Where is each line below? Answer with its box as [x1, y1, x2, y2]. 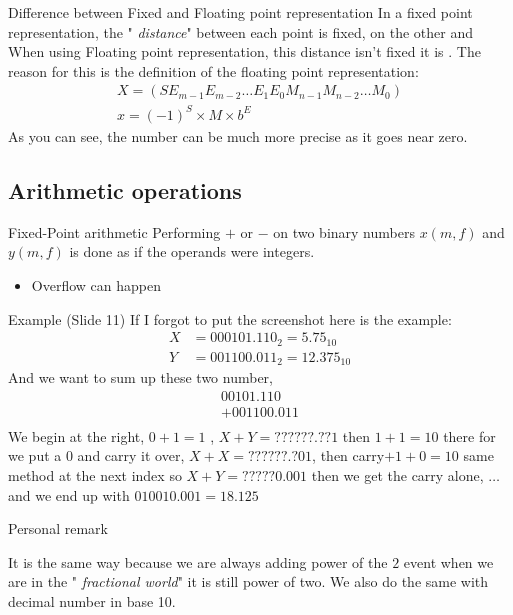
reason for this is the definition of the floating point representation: [8, 60, 419, 81]
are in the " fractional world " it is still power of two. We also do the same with [8, 571, 489, 592]
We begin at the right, [8, 425, 145, 446]
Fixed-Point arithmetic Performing [8, 221, 221, 242]
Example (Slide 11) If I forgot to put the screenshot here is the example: [8, 308, 452, 329]
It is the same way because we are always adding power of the [8, 551, 388, 572]
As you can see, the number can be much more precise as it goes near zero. [8, 125, 468, 146]
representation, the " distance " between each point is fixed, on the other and [8, 21, 473, 42]
